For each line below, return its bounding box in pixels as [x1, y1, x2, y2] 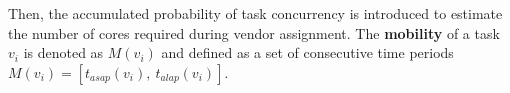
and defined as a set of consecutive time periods [161, 42, 454, 63]
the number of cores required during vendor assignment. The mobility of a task [8, 22, 500, 43]
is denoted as [23, 42, 104, 63]
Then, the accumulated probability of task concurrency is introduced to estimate [8, 3, 503, 23]
